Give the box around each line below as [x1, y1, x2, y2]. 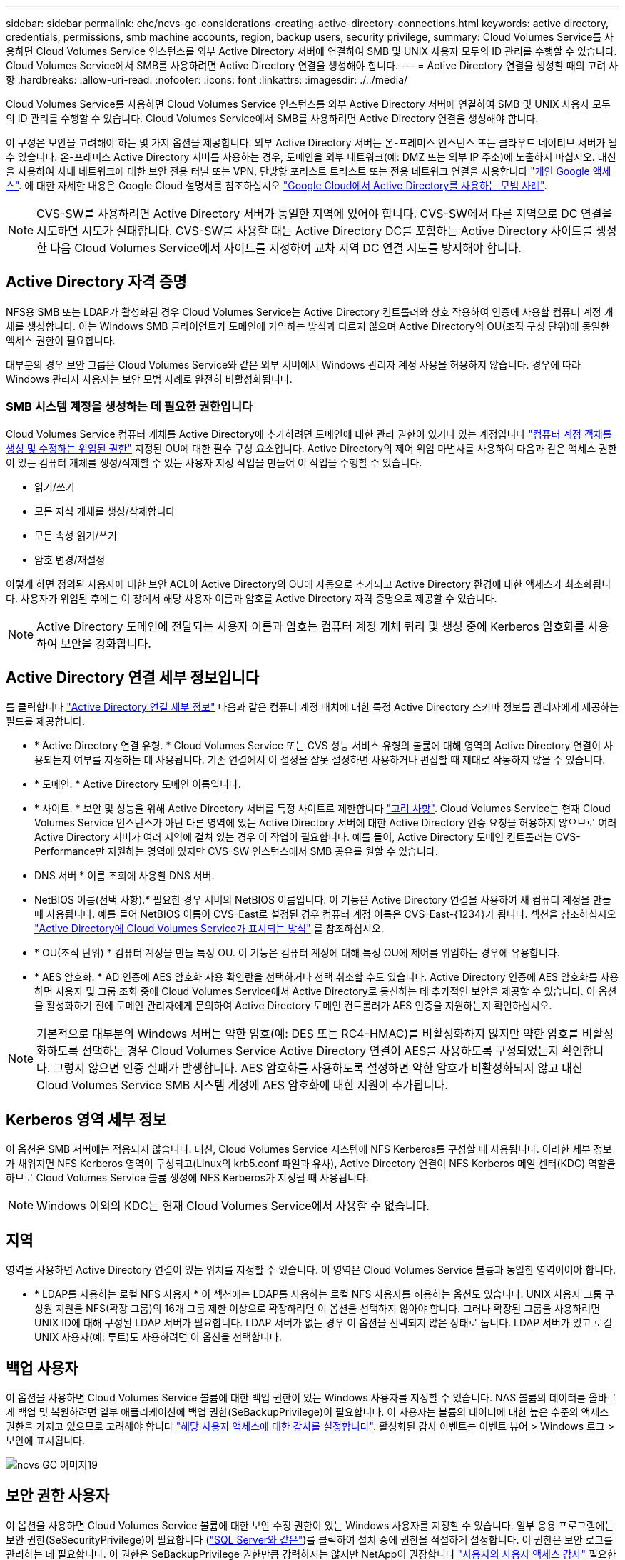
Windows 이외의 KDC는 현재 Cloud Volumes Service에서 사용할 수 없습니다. [36, 1199, 430, 1214]
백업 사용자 [6, 1359, 78, 1377]
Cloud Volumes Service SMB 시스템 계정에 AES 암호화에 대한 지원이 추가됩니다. [36, 1078, 448, 1093]
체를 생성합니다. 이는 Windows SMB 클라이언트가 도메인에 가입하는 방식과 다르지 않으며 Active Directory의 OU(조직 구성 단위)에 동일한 [6, 319, 610, 332]
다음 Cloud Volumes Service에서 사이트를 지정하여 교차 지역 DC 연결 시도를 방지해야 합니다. [50, 241, 522, 255]
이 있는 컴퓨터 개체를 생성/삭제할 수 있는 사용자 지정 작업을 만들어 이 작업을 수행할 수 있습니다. [6, 456, 422, 469]
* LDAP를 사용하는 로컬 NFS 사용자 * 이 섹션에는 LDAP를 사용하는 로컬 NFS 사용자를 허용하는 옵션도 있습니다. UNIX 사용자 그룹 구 [34, 1288, 614, 1301]
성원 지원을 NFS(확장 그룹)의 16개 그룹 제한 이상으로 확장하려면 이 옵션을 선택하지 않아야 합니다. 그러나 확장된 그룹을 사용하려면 [34, 1302, 601, 1315]
